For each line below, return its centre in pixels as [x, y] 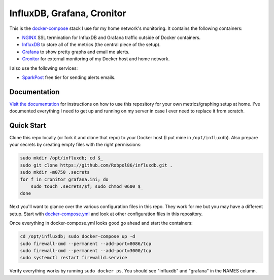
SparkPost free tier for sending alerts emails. [69, 77]
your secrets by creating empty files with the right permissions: [76, 145]
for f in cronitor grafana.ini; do [64, 179]
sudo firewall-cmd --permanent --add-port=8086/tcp [86, 244]
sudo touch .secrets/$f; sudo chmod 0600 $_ [87, 187]
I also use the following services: [44, 68]
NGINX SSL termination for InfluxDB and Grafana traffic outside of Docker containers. [111, 37]
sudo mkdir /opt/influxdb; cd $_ [62, 158]
